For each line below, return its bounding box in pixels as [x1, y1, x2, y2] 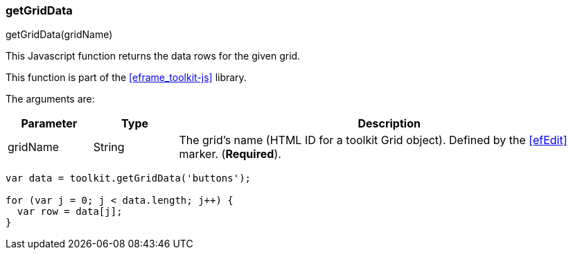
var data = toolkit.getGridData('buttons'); [6, 173, 252, 184]
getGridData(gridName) [6, 28, 113, 41]
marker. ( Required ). [179, 147, 281, 161]
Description [358, 116, 421, 131]
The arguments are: [6, 93, 95, 105]
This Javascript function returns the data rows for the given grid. [6, 50, 301, 62]
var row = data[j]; [17, 206, 123, 218]
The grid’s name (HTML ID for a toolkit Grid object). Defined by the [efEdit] [179, 133, 567, 148]
